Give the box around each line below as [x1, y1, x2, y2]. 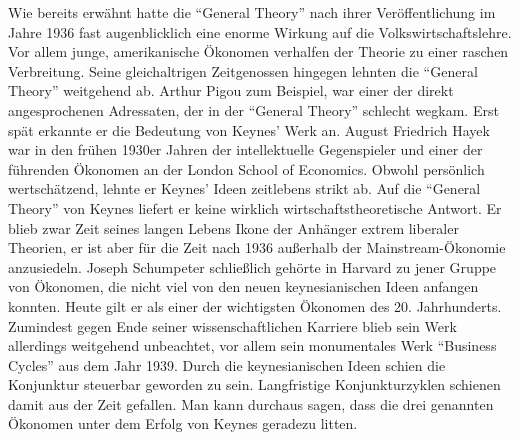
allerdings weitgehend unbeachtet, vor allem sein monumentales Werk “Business [8, 335, 497, 356]
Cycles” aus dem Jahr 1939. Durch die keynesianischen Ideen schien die [8, 354, 446, 375]
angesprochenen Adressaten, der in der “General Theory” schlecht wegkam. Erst [8, 99, 499, 120]
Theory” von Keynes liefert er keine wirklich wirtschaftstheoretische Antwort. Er [8, 197, 502, 218]
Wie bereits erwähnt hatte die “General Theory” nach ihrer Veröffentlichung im [8, 2, 496, 22]
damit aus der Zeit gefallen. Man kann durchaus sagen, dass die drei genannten [8, 393, 494, 414]
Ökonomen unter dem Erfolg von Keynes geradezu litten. [8, 413, 358, 434]
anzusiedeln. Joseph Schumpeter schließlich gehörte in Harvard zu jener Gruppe [8, 256, 497, 277]
